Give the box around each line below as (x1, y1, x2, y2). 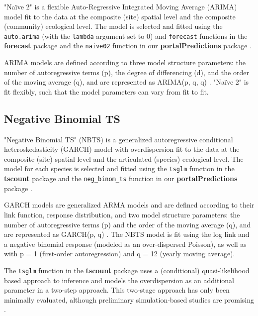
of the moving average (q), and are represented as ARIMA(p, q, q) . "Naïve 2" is (4, 77, 249, 87)
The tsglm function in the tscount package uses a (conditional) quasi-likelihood (4, 265, 250, 275)
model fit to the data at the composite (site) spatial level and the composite (4, 11, 236, 21)
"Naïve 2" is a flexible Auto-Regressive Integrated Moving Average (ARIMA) (4, 1, 237, 11)
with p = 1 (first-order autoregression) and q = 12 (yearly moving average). (4, 248, 235, 259)
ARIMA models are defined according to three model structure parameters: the (4, 57, 246, 68)
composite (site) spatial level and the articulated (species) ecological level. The (4, 153, 244, 164)
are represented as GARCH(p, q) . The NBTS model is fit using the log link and (4, 229, 250, 239)
